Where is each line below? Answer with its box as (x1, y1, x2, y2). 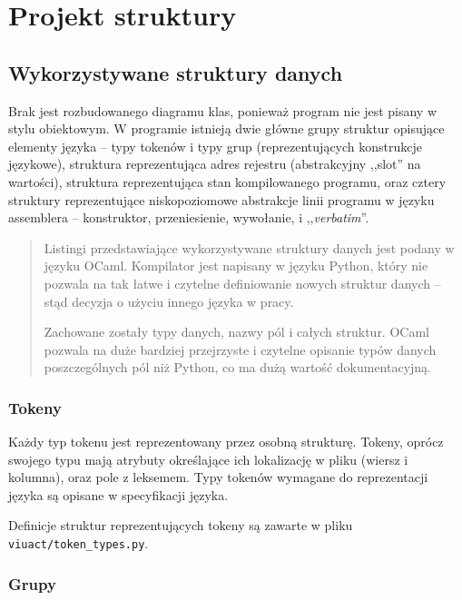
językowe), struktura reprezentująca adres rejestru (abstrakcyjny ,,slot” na (8, 154, 421, 173)
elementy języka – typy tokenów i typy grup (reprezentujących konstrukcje (8, 136, 422, 155)
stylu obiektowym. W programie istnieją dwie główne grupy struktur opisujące (8, 119, 445, 138)
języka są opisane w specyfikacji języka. (8, 485, 229, 504)
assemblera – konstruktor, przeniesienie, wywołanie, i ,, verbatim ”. (8, 208, 369, 227)
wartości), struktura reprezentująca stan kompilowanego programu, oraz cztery (8, 172, 447, 191)
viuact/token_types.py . (8, 534, 149, 553)
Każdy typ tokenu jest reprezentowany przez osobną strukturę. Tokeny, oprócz (8, 432, 444, 451)
